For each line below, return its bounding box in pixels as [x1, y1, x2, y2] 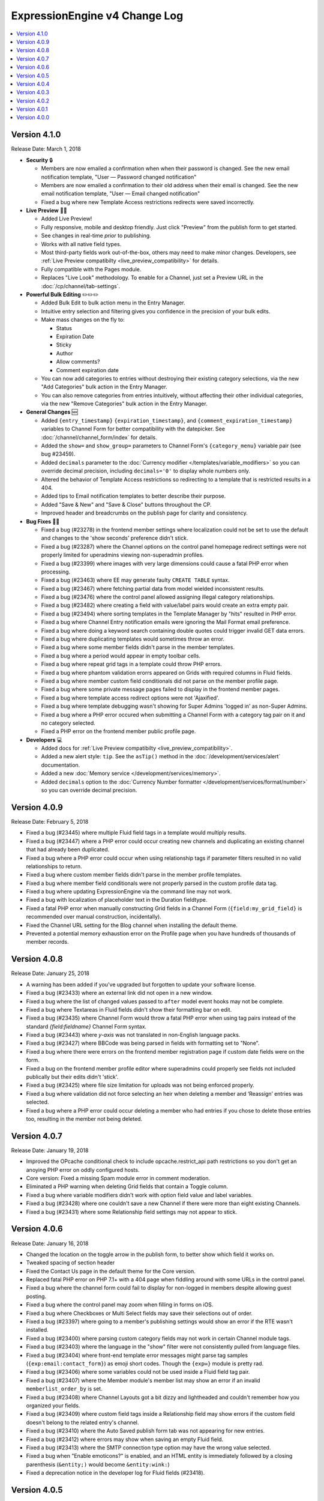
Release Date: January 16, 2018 [11, 1240, 89, 1247]
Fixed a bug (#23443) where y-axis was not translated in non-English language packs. [26, 1031, 241, 1039]
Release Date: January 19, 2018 [11, 1147, 89, 1154]
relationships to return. [26, 862, 82, 870]
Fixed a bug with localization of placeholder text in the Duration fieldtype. [26, 896, 208, 904]
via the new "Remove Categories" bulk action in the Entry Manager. [41, 400, 208, 408]
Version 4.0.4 [16, 80, 50, 87]
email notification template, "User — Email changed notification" [41, 190, 200, 198]
